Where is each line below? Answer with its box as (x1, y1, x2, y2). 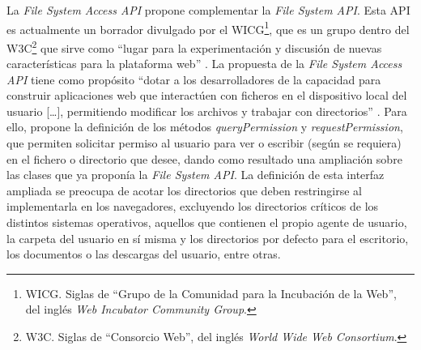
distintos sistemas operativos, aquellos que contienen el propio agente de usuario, (6, 214, 407, 231)
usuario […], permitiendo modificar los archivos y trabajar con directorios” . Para (6, 102, 407, 119)
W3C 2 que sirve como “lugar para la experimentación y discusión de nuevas (6, 36, 382, 56)
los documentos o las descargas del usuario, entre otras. (6, 245, 281, 262)
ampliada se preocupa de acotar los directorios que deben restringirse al (6, 181, 362, 198)
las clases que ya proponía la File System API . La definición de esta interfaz (6, 166, 385, 183)
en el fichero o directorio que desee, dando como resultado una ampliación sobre (6, 150, 402, 167)
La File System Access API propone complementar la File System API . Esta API (6, 2, 410, 18)
